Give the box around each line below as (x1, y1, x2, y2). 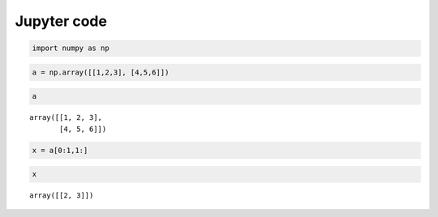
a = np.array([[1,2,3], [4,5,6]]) (32, 67, 170, 77)
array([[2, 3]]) (29, 191, 94, 200)
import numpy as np (32, 44, 109, 53)
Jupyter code (15, 12, 107, 30)
